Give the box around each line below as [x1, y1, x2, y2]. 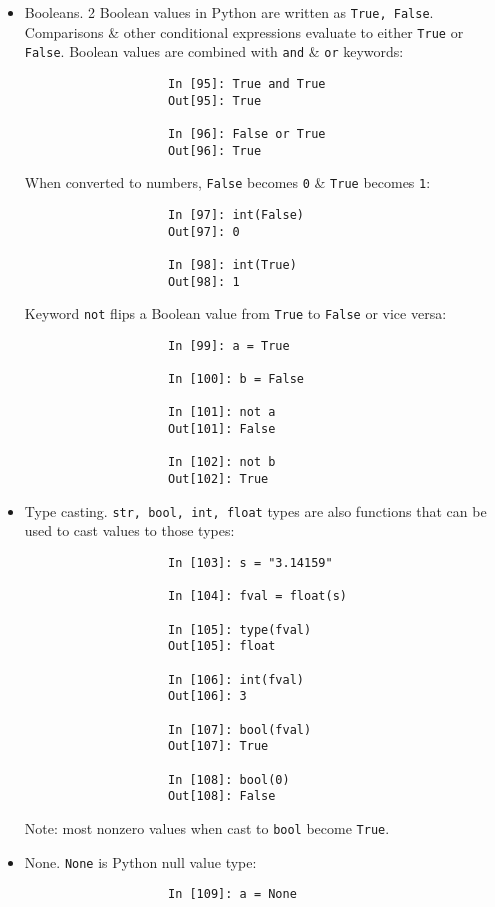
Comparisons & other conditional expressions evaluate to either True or [24, 21, 464, 42]
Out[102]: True [167, 472, 269, 487]
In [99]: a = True [167, 338, 290, 353]
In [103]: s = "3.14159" [167, 556, 333, 570]
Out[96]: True [167, 143, 262, 158]
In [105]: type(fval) [167, 622, 312, 637]
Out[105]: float [167, 639, 276, 654]
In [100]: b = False [167, 372, 305, 387]
